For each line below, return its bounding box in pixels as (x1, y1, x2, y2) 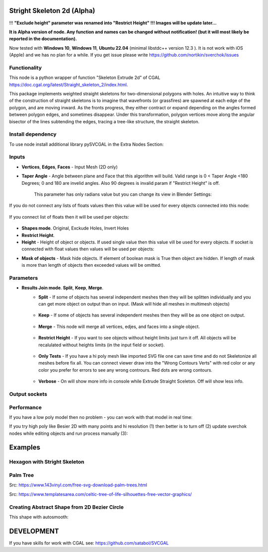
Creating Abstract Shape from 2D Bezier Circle (9, 503, 124, 510)
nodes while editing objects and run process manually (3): (9, 430, 128, 436)
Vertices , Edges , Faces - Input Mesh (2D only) (21, 164, 118, 170)
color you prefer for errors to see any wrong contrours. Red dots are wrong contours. (38, 367, 213, 373)
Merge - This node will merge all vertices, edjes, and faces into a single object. (38, 323, 200, 329)
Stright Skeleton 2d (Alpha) (9, 6, 95, 15)
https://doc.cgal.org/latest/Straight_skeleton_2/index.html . (9, 81, 129, 87)
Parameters (9, 274, 38, 281)
